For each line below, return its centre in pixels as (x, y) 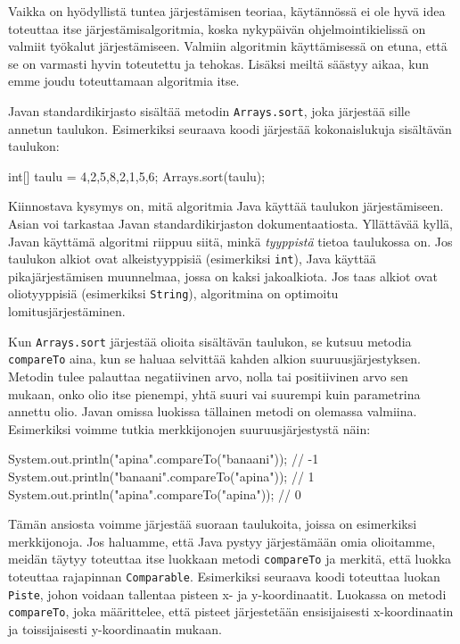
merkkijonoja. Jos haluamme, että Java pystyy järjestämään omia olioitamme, (222, 541)
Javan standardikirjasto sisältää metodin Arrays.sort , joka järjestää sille (209, 110)
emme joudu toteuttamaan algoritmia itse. (124, 81)
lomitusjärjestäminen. (67, 311)
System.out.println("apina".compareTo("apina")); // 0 (155, 493)
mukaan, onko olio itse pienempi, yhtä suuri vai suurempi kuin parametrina (214, 393)
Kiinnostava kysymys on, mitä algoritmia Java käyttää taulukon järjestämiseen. (226, 206)
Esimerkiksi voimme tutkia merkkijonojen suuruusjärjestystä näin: (189, 428)
